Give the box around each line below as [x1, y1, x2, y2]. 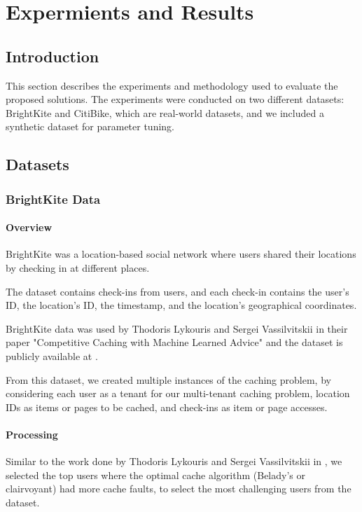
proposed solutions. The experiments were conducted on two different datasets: [6, 92, 344, 106]
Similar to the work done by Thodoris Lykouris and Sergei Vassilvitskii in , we [6, 454, 342, 469]
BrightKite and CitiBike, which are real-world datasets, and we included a [6, 105, 324, 120]
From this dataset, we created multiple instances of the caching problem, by [6, 372, 331, 387]
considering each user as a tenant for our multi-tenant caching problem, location [6, 386, 350, 401]
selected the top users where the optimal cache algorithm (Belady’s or [6, 467, 305, 482]
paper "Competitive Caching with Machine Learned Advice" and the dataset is [6, 335, 343, 350]
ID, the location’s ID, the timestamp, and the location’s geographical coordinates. [6, 298, 357, 312]
